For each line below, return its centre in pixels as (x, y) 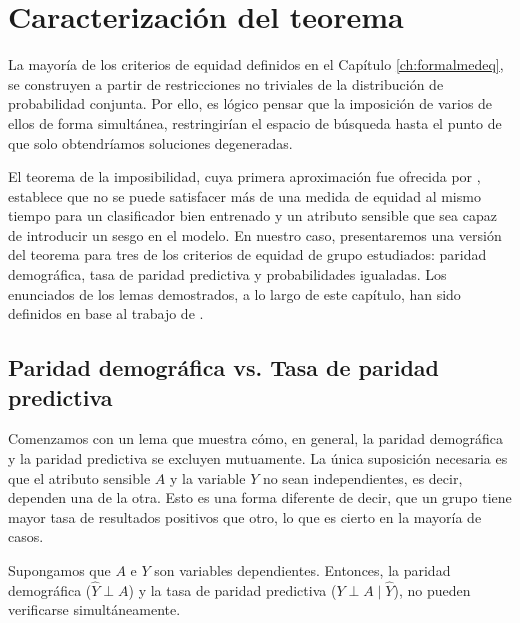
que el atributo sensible (79, 477)
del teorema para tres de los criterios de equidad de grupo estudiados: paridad (247, 254)
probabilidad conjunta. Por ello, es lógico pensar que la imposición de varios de (250, 103)
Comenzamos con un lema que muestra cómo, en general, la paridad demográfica (255, 438)
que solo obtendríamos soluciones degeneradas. (150, 142)
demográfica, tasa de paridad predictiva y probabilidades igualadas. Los (227, 274)
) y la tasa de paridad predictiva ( (232, 589)
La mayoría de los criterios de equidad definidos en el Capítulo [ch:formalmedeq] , (256, 64)
